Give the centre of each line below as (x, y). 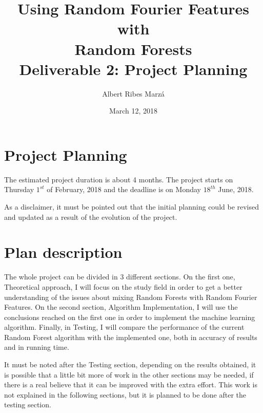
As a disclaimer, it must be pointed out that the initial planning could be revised (132, 206)
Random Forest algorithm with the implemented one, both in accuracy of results (131, 337)
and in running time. (37, 347)
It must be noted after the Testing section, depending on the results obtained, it (130, 364)
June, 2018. (236, 189)
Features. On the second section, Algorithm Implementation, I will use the (121, 307)
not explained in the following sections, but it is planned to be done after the (125, 394)
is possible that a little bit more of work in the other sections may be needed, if (129, 374)
